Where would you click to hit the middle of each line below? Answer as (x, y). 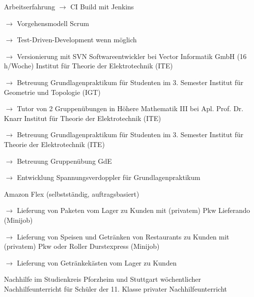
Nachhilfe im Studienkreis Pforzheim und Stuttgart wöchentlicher (103, 279)
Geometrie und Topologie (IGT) (52, 92)
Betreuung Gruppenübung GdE (64, 161)
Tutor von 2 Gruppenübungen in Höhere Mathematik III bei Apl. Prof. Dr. (130, 108)
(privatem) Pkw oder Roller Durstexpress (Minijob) (82, 246)
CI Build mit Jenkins (102, 6)
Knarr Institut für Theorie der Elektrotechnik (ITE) (83, 118)
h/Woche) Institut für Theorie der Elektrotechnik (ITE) (88, 66)
